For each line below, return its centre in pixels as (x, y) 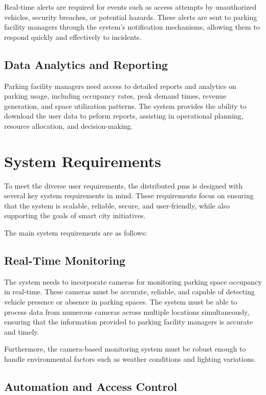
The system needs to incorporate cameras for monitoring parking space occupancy (133, 281)
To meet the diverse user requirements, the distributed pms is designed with (124, 185)
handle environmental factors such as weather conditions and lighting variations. (130, 359)
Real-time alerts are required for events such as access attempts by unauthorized (130, 7)
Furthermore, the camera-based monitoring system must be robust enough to (125, 349)
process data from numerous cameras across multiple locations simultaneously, (127, 311)
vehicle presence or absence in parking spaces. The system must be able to (121, 302)
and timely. (22, 331)
